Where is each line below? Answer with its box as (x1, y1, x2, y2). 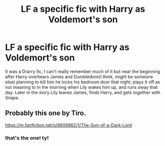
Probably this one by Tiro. (5, 109, 86, 117)
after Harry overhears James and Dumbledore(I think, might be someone (5, 73, 153, 79)
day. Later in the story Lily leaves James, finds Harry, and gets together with (5, 89, 161, 95)
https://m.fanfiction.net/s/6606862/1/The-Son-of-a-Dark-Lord (5, 122, 132, 128)
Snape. (5, 95, 20, 101)
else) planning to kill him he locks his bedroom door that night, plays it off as (5, 79, 161, 85)
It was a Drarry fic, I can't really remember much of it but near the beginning (5, 68, 161, 74)
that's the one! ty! (5, 134, 49, 141)
